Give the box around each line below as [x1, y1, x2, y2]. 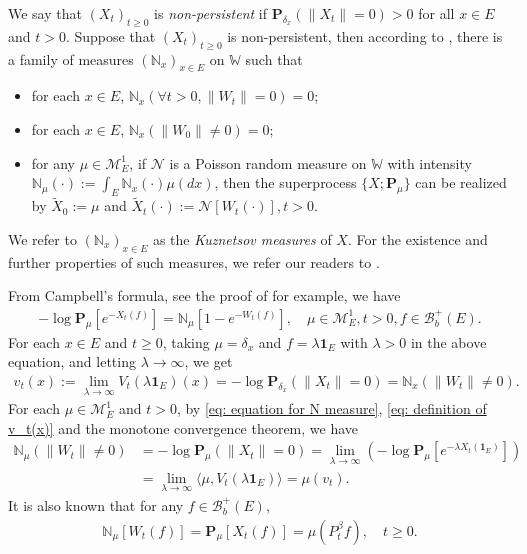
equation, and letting [8, 351, 136, 372]
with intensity [387, 152, 472, 173]
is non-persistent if [154, 3, 268, 23]
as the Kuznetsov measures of [152, 228, 332, 249]
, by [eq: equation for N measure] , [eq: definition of [176, 398, 487, 419]
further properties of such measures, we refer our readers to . [8, 251, 380, 272]
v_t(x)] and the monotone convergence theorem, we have [8, 417, 359, 438]
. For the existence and [347, 228, 488, 249]
